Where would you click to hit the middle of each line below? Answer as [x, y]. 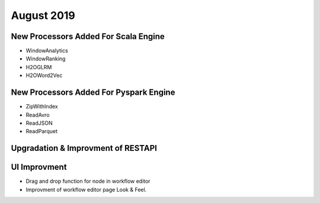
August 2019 [43, 15]
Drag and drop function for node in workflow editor [88, 181]
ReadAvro [38, 115]
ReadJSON [39, 123]
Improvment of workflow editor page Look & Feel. [86, 189]
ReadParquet [41, 131]
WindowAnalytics [47, 51]
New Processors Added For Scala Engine [88, 36]
